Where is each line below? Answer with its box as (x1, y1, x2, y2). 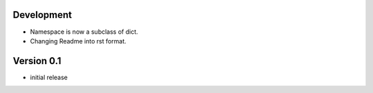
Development (12, 9, 73, 21)
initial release (30, 73, 68, 81)
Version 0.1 (12, 55, 61, 67)
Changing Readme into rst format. (30, 37, 127, 45)
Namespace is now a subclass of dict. (30, 28, 138, 36)
